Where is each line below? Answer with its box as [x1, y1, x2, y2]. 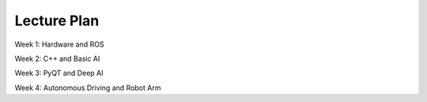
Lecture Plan [14, 12, 100, 29]
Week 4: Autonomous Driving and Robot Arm [14, 83, 161, 93]
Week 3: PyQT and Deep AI [14, 68, 104, 78]
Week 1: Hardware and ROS [14, 40, 104, 49]
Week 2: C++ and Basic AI [14, 54, 100, 63]
